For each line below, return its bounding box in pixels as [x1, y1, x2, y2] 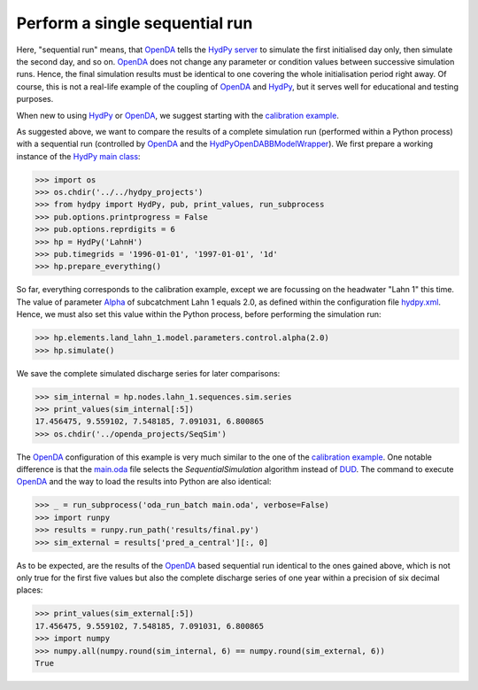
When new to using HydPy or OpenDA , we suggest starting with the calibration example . [16, 110, 340, 120]
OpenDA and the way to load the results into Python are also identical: [16, 477, 272, 487]
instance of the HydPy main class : [16, 151, 141, 161]
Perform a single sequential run [16, 13, 253, 33]
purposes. [16, 94, 54, 105]
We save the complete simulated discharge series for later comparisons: [16, 368, 281, 378]
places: [16, 585, 43, 595]
